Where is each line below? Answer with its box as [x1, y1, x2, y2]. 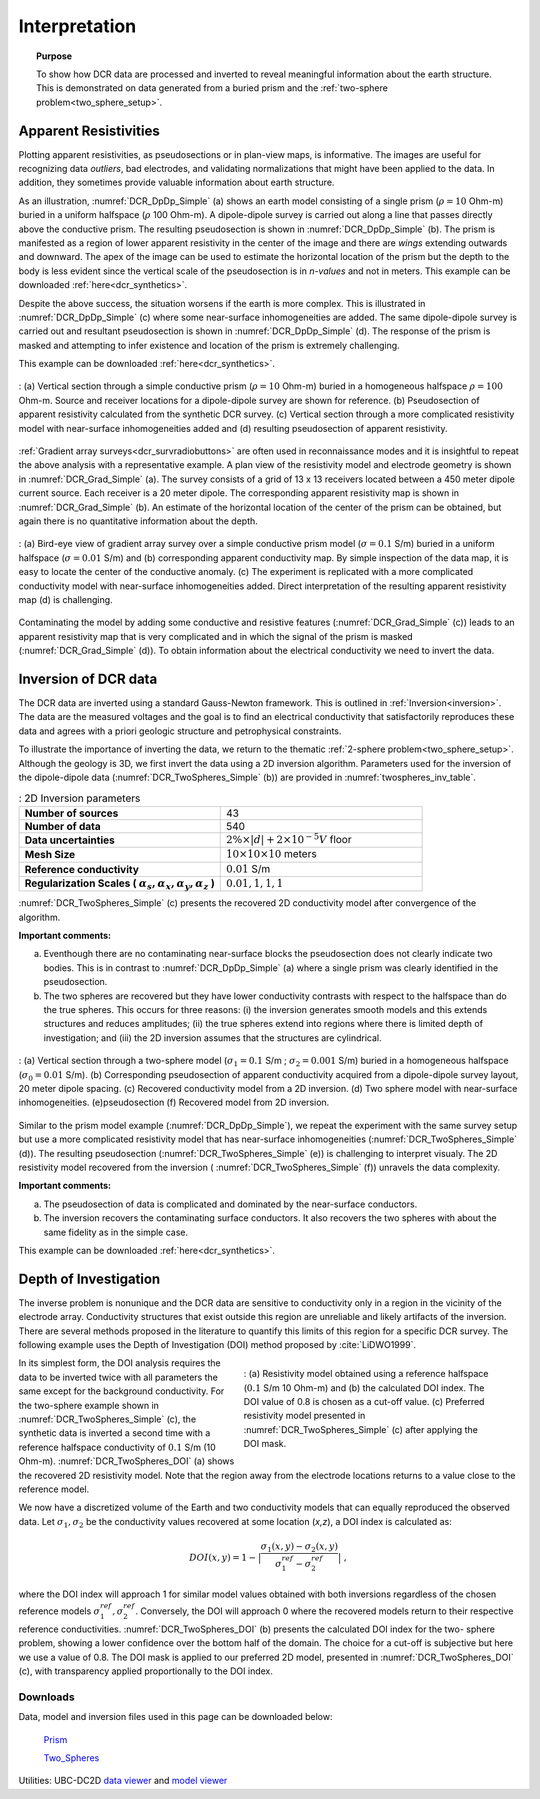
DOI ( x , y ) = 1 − [188, 1552, 257, 1564]
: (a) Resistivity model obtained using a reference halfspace [243, 1368, 489, 1380]
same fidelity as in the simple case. [43, 1226, 189, 1238]
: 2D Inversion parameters [18, 791, 141, 805]
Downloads [18, 1690, 75, 1704]
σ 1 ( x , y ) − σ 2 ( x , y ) [260, 1540, 339, 1554]
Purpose [36, 50, 73, 62]
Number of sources [24, 806, 119, 820]
